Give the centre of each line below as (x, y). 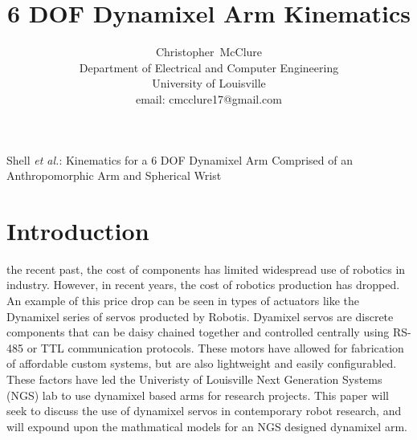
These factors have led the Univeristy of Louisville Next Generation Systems (194, 379)
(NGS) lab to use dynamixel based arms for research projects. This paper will (198, 395)
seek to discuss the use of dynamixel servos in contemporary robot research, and (204, 411)
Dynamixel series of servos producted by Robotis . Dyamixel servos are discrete (200, 316)
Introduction (78, 230)
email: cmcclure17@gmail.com (208, 98)
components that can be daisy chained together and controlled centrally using (198, 332)
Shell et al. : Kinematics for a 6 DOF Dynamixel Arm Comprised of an (180, 159)
